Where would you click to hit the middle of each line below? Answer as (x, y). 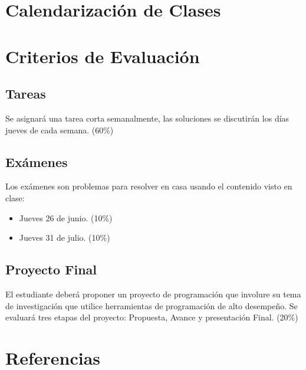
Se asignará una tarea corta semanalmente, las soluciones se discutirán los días (147, 118)
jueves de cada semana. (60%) (60, 130)
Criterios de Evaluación (103, 56)
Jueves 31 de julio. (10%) (65, 238)
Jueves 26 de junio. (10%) (66, 217)
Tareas (26, 94)
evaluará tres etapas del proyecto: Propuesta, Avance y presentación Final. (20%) (152, 317)
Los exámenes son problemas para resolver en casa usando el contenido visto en (149, 186)
